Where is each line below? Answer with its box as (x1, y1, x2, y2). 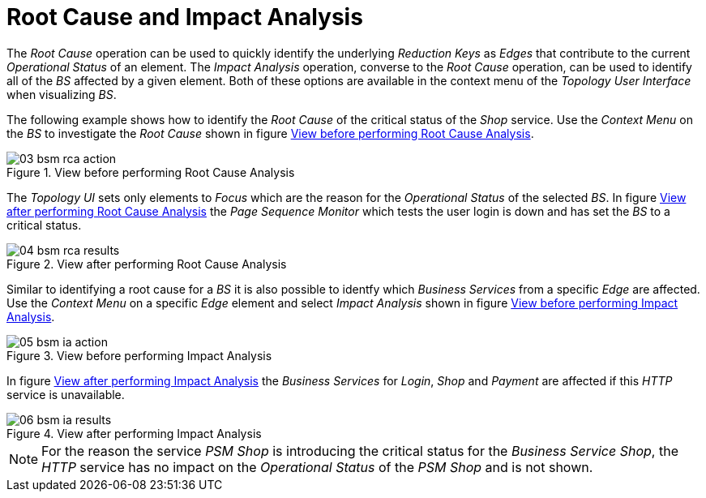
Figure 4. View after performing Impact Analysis (6, 426, 262, 440)
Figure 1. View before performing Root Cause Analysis (6, 165, 295, 179)
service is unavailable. (6, 387, 125, 401)
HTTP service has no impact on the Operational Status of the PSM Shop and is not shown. (41, 458, 593, 475)
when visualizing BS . (6, 87, 117, 101)
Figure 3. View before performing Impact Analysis (6, 348, 272, 363)
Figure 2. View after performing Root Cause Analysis (6, 256, 287, 271)
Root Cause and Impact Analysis (6, 3, 363, 31)
